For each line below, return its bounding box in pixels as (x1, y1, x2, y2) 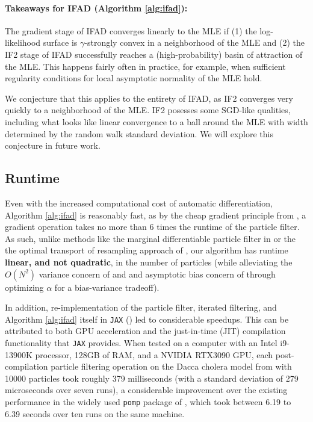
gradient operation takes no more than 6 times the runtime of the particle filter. (5, 220, 300, 233)
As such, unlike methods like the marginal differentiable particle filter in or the (5, 232, 296, 244)
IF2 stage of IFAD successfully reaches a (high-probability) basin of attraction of (5, 48, 303, 60)
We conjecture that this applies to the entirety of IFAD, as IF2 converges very (5, 92, 293, 104)
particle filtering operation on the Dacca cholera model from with (51, 360, 292, 373)
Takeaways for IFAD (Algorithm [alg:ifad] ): (5, 1, 188, 14)
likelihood (5, 36, 41, 49)
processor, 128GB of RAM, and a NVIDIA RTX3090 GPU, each (35, 348, 273, 361)
